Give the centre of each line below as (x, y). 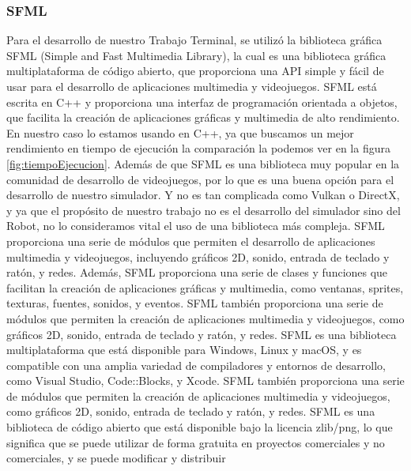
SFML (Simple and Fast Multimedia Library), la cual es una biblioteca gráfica (196, 55)
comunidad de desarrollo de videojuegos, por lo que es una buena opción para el (200, 179)
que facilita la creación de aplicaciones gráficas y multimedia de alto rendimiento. (203, 117)
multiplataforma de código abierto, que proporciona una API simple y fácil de (195, 71)
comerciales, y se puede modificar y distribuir (116, 458)
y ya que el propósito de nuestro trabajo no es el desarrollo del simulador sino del (204, 210)
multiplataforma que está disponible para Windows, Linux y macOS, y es (184, 350)
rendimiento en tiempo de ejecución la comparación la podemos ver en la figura (198, 148)
